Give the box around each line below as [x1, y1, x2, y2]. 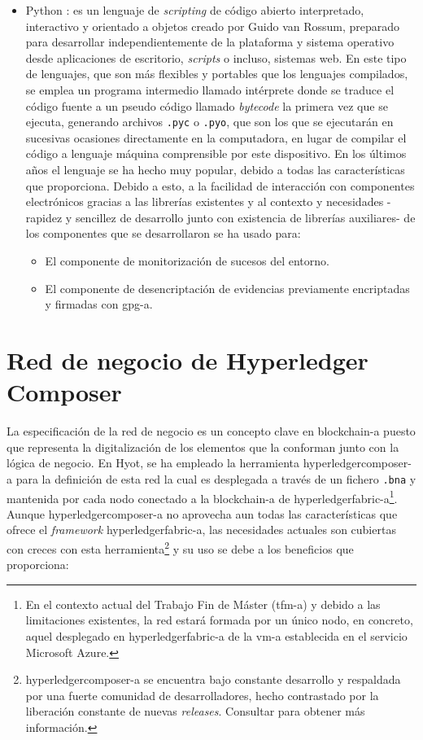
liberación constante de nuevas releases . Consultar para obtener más [25, 703, 365, 720]
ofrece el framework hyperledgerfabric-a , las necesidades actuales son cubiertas [7, 521, 396, 538]
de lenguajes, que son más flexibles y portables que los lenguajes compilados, [25, 65, 408, 82]
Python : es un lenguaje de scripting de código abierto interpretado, [25, 2, 364, 18]
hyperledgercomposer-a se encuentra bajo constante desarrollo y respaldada [25, 671, 401, 688]
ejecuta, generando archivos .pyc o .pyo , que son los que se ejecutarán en [25, 113, 394, 130]
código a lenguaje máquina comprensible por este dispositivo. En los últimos [25, 145, 407, 162]
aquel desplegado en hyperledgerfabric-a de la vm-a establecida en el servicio [25, 627, 408, 644]
